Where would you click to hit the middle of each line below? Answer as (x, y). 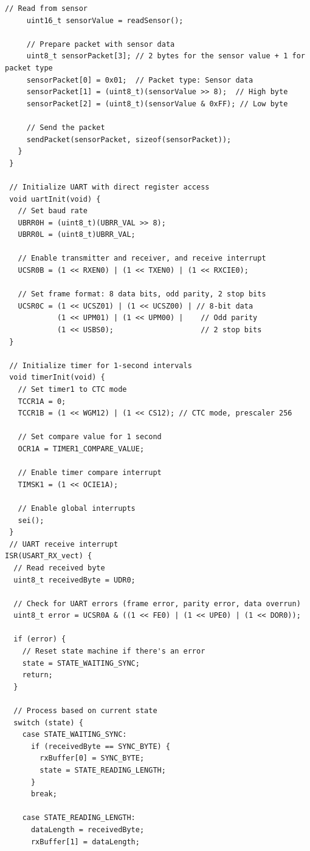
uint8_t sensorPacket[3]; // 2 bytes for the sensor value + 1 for (166, 56)
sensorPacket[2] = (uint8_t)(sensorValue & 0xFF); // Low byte (157, 104)
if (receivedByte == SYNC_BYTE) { (101, 746)
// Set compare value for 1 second (90, 437)
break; (44, 794)
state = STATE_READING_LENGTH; (103, 770)
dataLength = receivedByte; (88, 829)
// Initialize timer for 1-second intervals (101, 365)
